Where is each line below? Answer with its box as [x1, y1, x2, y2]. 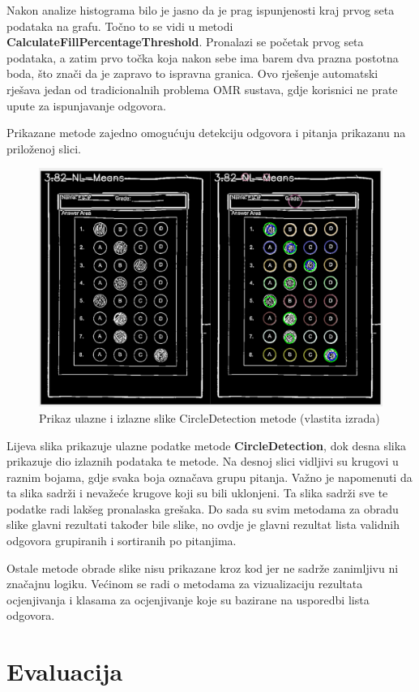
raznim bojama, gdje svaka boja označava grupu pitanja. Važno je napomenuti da [6, 468, 413, 485]
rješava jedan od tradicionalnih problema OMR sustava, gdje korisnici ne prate [6, 80, 398, 97]
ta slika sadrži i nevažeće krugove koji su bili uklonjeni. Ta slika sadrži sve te [6, 484, 388, 501]
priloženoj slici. [6, 140, 81, 157]
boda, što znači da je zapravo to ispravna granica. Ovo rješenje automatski [6, 65, 378, 82]
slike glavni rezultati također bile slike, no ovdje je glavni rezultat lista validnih [6, 516, 400, 533]
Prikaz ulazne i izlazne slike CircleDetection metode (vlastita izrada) [39, 409, 380, 426]
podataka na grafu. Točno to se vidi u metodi [6, 17, 233, 34]
